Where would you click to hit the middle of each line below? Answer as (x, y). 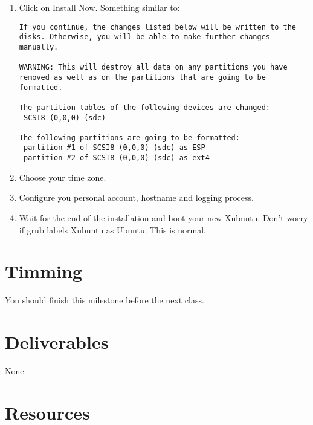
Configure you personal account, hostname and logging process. (136, 197)
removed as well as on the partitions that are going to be (142, 77)
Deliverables (57, 342)
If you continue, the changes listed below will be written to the (157, 27)
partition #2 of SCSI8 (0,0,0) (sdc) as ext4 (116, 158)
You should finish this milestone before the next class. (105, 300)
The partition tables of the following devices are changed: (145, 107)
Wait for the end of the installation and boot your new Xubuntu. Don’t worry (163, 217)
